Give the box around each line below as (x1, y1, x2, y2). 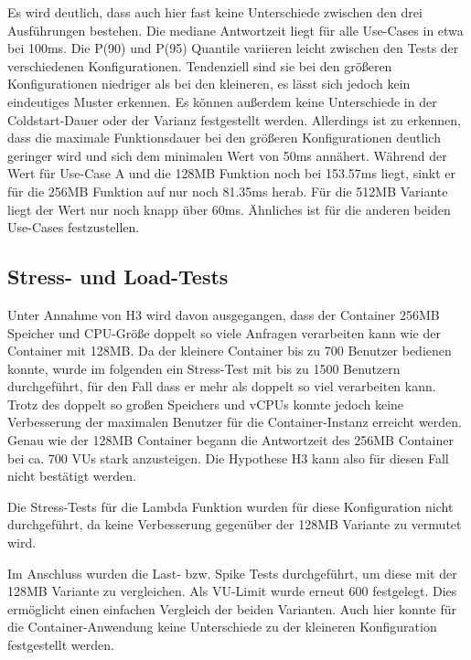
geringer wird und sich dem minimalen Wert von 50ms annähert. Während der (7, 145, 447, 165)
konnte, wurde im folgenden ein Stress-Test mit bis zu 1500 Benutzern (7, 358, 401, 378)
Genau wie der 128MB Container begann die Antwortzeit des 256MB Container (7, 431, 454, 450)
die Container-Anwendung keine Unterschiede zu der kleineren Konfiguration (7, 617, 437, 636)
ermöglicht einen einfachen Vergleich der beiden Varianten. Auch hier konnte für (7, 599, 457, 618)
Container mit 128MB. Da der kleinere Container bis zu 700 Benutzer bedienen (7, 341, 452, 360)
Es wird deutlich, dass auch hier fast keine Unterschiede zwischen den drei (7, 3, 423, 21)
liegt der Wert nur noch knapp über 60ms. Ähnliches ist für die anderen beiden (7, 199, 451, 218)
